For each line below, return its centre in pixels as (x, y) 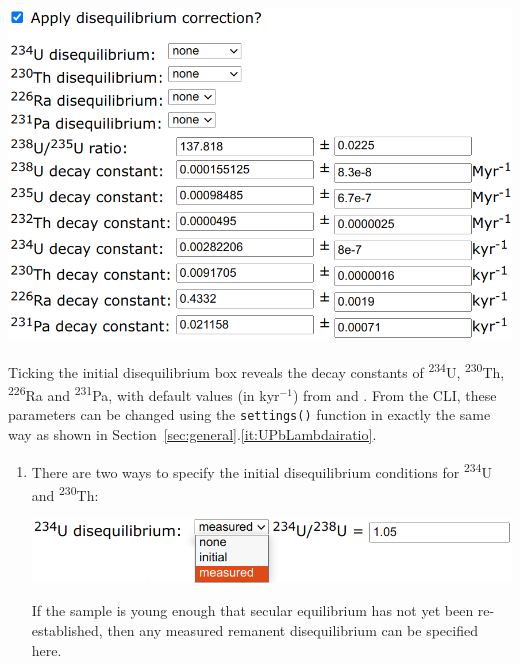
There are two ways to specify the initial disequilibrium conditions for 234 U (261, 470)
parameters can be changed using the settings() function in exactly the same (249, 414)
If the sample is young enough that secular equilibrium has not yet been (252, 610)
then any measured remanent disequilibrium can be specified (292, 629)
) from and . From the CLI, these (394, 394)
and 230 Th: (65, 493)
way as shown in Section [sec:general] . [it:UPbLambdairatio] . (192, 433)
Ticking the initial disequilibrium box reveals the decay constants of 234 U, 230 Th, (256, 370)
